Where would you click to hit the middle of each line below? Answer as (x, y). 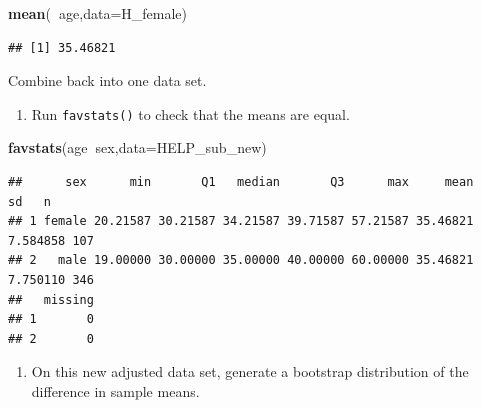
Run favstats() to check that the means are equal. (190, 113)
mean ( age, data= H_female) (98, 13)
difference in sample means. (115, 390)
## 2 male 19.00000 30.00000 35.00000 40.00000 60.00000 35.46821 (241, 260)
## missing (51, 299)
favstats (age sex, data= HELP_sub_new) (137, 147)
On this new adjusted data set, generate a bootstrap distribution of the (250, 371)
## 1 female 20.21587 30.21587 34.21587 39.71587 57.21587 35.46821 (241, 221)
